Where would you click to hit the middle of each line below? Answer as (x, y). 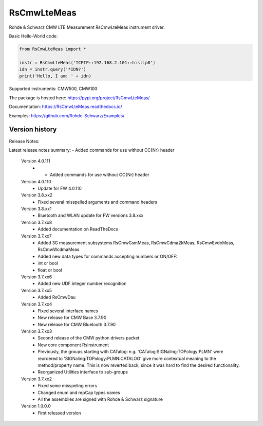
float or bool (50, 270)
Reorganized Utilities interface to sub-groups (83, 372)
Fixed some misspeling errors (67, 386)
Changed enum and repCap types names (79, 392)
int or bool (48, 263)
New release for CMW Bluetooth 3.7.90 (77, 324)
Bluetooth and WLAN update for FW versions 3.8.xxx (91, 215)
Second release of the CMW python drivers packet (89, 338)
